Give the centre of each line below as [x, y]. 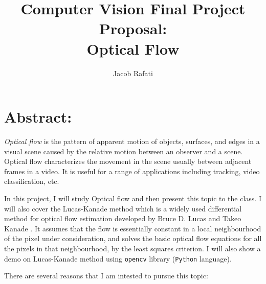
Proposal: [133, 28]
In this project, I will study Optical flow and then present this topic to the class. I [133, 198]
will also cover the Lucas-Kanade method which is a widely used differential [123, 208]
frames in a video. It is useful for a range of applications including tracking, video [132, 171]
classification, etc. [32, 181]
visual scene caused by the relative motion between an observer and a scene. [124, 151]
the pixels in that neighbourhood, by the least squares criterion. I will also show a [132, 248]
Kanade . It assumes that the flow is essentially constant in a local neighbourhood [133, 228]
